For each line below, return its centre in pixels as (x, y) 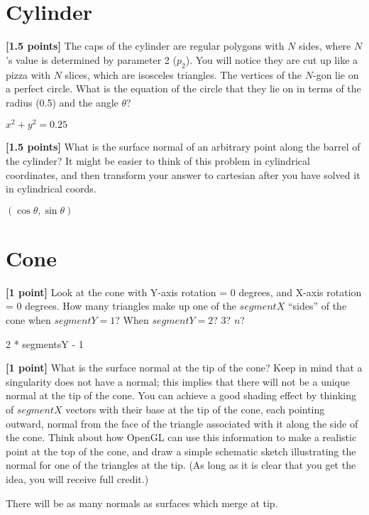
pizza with (28, 74)
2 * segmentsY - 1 (45, 343)
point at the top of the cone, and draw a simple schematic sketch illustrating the (181, 451)
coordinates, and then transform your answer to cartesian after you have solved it (183, 174)
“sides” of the (317, 306)
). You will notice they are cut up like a (272, 59)
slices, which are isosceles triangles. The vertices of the (183, 74)
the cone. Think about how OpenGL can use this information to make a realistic (181, 437)
